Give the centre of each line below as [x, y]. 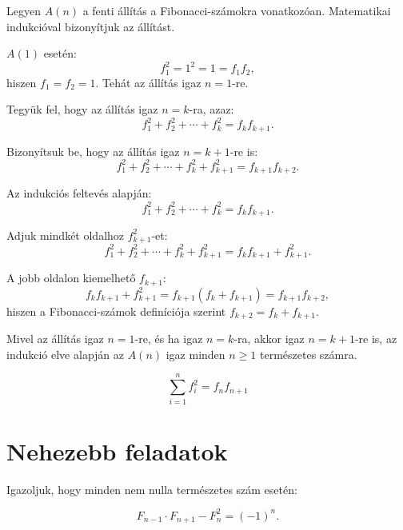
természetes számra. [309, 354]
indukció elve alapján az [66, 354]
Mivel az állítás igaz [55, 339]
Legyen [24, 10]
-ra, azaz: [211, 109]
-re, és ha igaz [169, 339]
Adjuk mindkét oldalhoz [66, 235]
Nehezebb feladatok [117, 450]
